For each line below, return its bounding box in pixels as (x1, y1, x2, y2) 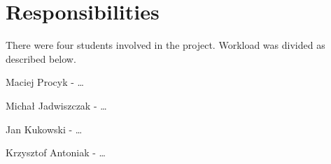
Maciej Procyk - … (6, 75, 84, 89)
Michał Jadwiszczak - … (6, 98, 107, 112)
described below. (6, 51, 76, 66)
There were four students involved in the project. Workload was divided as (6, 38, 325, 52)
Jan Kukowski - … (6, 121, 83, 136)
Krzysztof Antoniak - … (6, 145, 106, 160)
